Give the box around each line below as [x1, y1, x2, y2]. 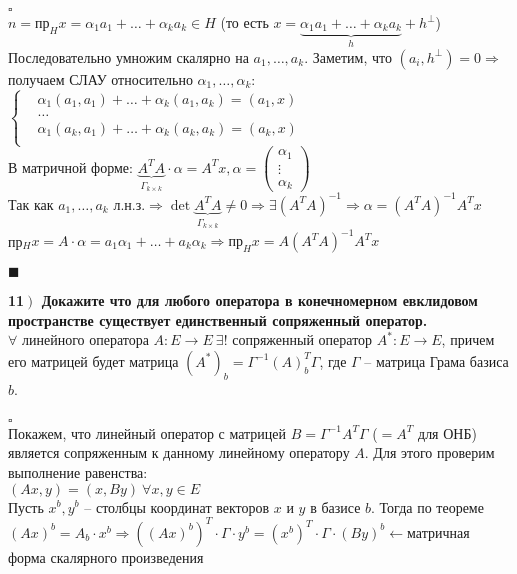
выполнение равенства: [8, 461, 148, 482]
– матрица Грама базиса [364, 350, 509, 371]
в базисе [310, 496, 361, 517]
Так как [8, 193, 54, 214]
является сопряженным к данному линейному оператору [8, 442, 350, 463]
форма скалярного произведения [8, 546, 204, 567]
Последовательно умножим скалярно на [8, 46, 249, 67]
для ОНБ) [418, 422, 477, 443]
